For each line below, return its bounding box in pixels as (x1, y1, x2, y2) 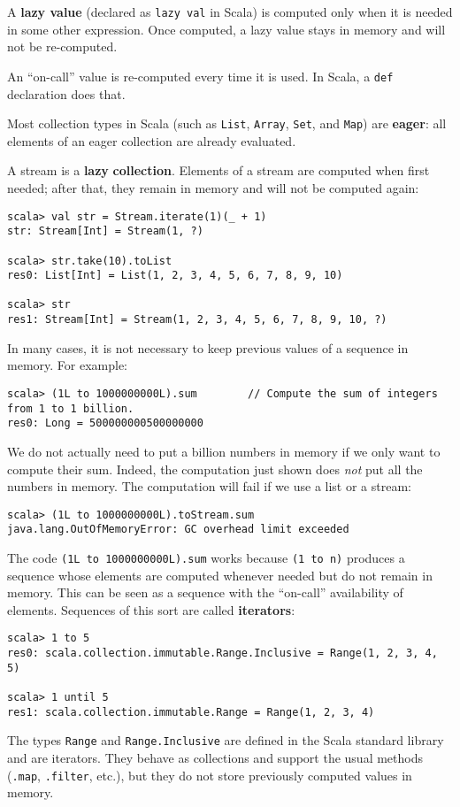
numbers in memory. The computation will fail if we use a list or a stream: (7, 477, 411, 496)
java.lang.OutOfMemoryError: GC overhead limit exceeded (7, 523, 349, 536)
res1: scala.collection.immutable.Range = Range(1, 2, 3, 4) (7, 705, 375, 719)
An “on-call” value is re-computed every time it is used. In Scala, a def (7, 66, 394, 85)
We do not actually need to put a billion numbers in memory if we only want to (7, 442, 441, 460)
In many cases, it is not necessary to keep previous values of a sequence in (7, 338, 409, 357)
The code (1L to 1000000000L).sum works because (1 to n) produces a (7, 549, 405, 567)
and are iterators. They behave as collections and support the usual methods (7, 749, 424, 767)
